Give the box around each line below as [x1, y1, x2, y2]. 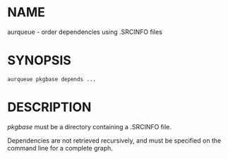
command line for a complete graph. [7, 143, 113, 152]
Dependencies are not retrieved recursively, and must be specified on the [7, 136, 222, 145]
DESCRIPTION [7, 100, 92, 115]
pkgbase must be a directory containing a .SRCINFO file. [7, 122, 172, 131]
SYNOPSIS [7, 52, 72, 69]
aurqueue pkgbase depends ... [7, 76, 97, 83]
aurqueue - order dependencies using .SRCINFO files [7, 28, 162, 36]
